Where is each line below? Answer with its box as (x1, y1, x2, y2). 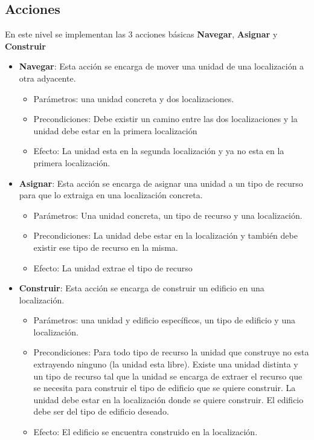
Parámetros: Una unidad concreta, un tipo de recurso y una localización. (33, 209, 303, 221)
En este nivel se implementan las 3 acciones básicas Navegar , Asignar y (5, 28, 278, 40)
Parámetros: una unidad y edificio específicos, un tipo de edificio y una (33, 314, 295, 326)
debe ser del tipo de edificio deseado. (33, 405, 169, 418)
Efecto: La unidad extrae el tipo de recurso (33, 261, 193, 274)
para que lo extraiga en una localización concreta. (19, 189, 203, 201)
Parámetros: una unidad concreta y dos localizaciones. (33, 92, 234, 105)
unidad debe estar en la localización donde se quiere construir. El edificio (33, 393, 304, 406)
